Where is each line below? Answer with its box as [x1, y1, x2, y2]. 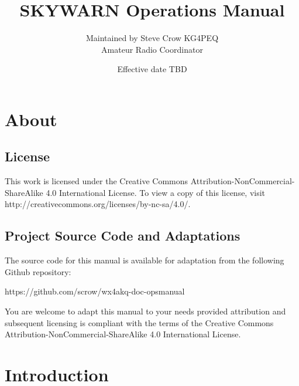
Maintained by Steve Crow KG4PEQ [85, 32, 219, 44]
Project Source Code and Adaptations [5, 226, 240, 245]
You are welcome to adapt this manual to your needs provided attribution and [5, 305, 286, 317]
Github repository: [5, 265, 71, 277]
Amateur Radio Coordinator [101, 43, 203, 55]
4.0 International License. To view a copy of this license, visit [46, 186, 266, 198]
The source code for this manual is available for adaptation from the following [5, 254, 284, 266]
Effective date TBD [117, 63, 187, 75]
